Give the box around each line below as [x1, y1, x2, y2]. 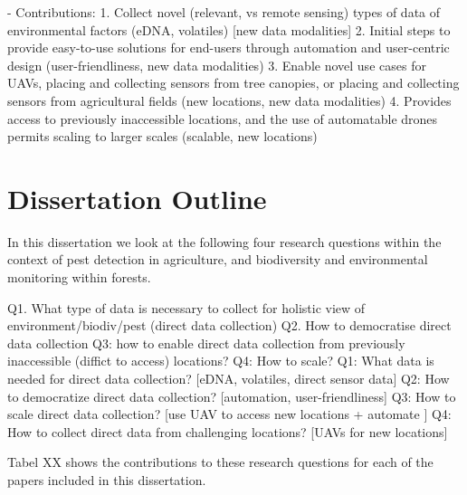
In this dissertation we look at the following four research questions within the [7, 232, 442, 251]
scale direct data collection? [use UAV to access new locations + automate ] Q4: [7, 405, 452, 424]
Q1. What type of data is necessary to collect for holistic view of [7, 298, 366, 317]
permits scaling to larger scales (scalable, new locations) [7, 127, 318, 146]
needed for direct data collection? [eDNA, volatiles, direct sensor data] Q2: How [7, 369, 450, 388]
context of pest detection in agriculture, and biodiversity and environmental [7, 250, 428, 269]
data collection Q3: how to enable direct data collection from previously [7, 333, 405, 352]
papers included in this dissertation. [7, 471, 206, 489]
